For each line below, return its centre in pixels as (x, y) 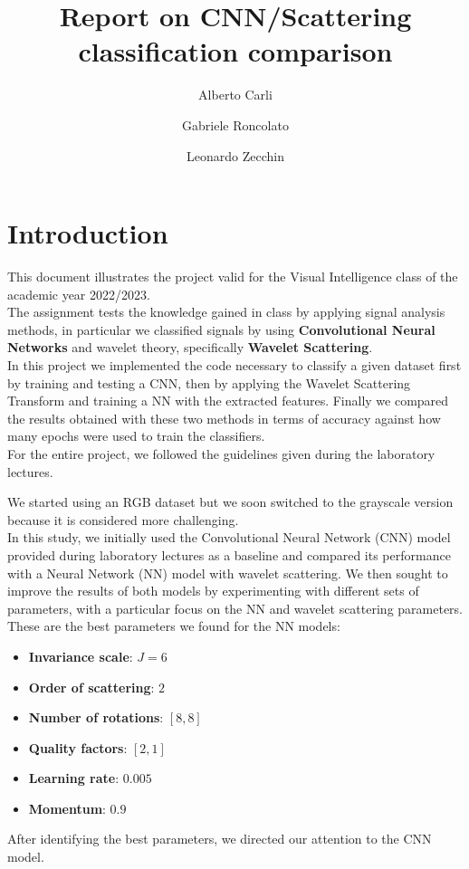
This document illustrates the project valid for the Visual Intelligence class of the (233, 277)
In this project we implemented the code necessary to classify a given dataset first (234, 365)
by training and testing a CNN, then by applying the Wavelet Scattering (209, 382)
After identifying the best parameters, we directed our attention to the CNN (220, 839)
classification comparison (235, 51)
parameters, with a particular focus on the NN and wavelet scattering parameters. (235, 608)
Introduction (88, 233)
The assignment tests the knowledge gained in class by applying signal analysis (226, 312)
